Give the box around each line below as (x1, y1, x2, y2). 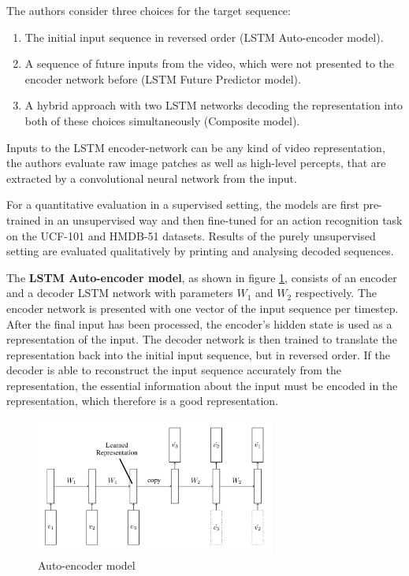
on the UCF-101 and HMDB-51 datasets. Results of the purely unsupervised (6, 227, 376, 243)
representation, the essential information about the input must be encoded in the (6, 377, 398, 393)
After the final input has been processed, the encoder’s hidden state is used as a (6, 315, 392, 332)
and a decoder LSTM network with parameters (6, 284, 233, 301)
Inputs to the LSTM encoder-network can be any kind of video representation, (6, 139, 385, 155)
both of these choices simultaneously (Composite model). (24, 112, 300, 128)
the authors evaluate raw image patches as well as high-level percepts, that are (6, 154, 386, 171)
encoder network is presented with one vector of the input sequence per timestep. (6, 299, 399, 316)
